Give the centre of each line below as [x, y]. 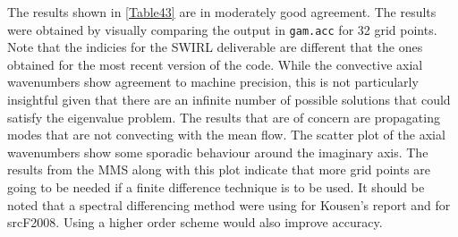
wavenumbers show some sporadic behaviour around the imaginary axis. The [218, 152]
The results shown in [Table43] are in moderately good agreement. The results [222, 12]
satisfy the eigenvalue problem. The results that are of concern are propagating [224, 117]
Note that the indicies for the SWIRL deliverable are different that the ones [215, 47]
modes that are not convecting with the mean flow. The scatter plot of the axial [226, 135]
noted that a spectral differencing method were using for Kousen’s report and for [229, 204]
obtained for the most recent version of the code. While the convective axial [215, 64]
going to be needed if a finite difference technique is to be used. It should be [216, 187]
